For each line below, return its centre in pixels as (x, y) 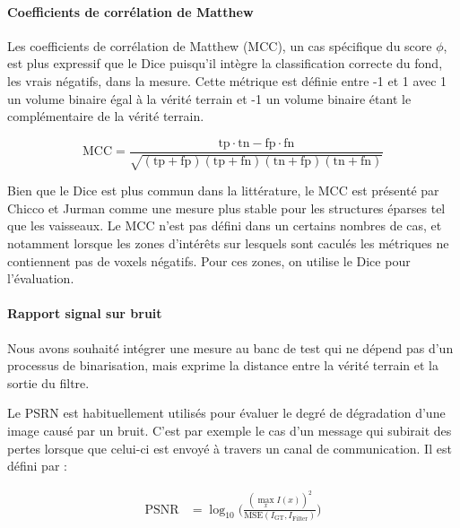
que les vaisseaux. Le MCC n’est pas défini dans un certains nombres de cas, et (225, 225)
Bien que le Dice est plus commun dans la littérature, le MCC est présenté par (223, 190)
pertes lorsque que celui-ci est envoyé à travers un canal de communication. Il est (230, 448)
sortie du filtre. (48, 382)
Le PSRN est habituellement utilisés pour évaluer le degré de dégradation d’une (226, 413)
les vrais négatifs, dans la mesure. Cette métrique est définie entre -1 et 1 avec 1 (227, 80)
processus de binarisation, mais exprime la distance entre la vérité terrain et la (223, 365)
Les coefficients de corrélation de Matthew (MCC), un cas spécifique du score (220, 45)
